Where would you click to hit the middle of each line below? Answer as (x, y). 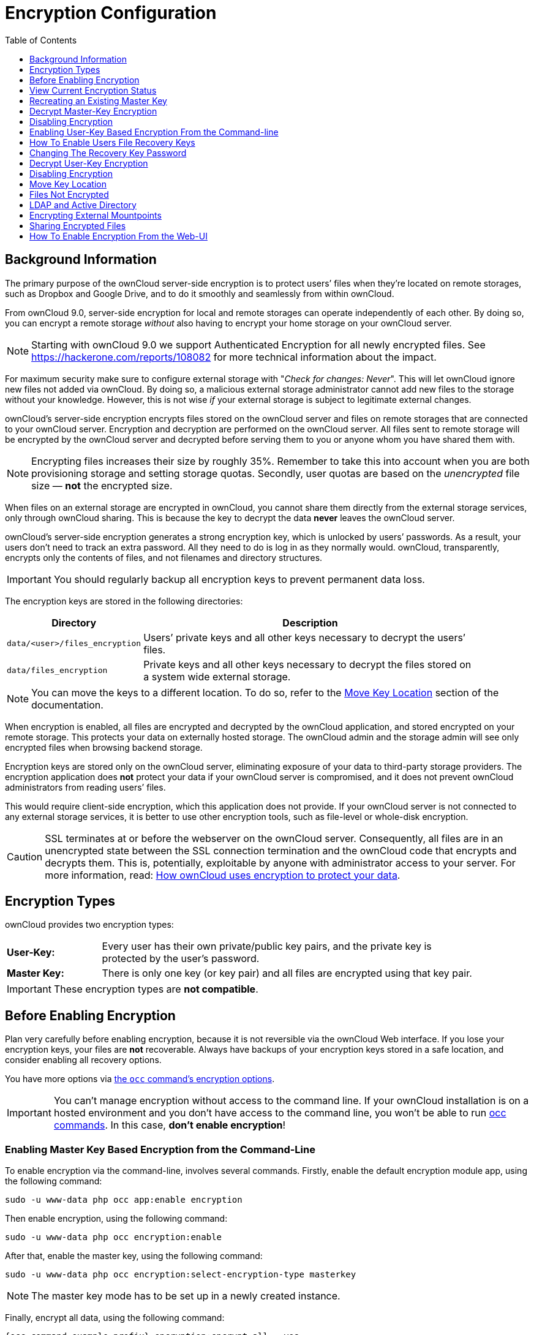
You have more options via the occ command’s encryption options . (140, 1079)
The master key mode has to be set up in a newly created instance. (186, 1296)
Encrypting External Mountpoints (96, 215)
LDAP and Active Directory (83, 205)
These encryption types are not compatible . (156, 989)
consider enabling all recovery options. (83, 1060)
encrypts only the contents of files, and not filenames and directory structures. (164, 557)
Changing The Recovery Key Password (108, 152)
